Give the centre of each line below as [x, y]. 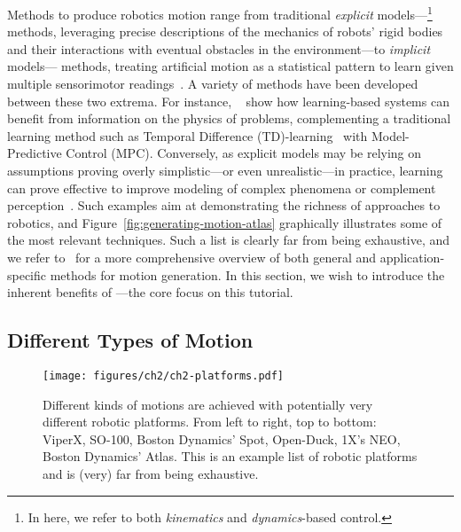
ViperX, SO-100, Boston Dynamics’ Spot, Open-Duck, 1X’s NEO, [222, 438]
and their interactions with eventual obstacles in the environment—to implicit [219, 48]
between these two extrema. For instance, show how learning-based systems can [228, 101]
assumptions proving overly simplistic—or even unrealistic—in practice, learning [225, 170]
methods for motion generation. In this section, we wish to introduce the [247, 274]
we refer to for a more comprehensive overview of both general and [192, 257]
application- [412, 257]
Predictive [35, 153]
